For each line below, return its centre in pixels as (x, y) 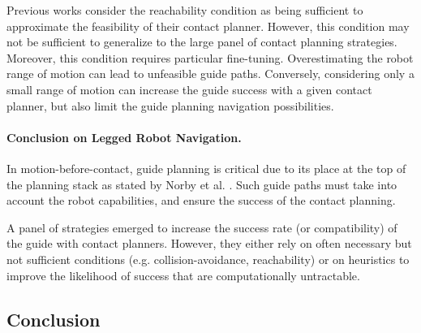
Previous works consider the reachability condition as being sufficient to (185, 10)
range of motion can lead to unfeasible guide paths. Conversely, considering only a (210, 74)
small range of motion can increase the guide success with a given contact (189, 89)
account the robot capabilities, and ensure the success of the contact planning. (201, 200)
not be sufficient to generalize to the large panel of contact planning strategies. (202, 42)
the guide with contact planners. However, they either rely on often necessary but (209, 243)
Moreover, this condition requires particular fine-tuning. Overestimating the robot (210, 57)
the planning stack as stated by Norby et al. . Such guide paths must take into (202, 184)
